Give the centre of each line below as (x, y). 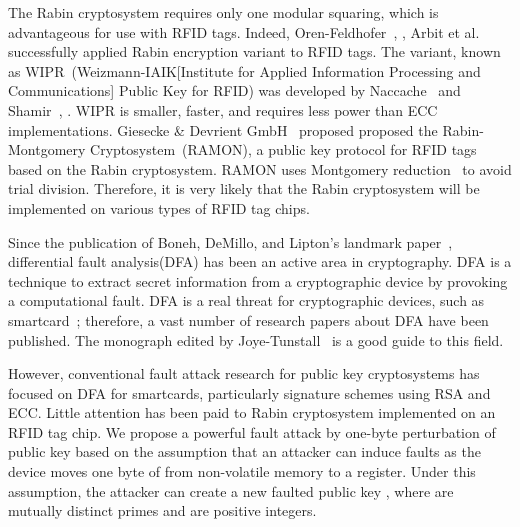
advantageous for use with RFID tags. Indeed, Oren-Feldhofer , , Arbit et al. (244, 31)
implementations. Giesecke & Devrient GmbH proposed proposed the (223, 129)
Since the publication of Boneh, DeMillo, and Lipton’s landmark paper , (230, 241)
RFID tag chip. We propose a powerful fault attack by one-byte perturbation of (252, 431)
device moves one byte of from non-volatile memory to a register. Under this (242, 471)
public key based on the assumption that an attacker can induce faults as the (244, 451)
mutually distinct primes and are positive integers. (162, 510)
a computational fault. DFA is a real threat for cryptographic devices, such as (246, 300)
